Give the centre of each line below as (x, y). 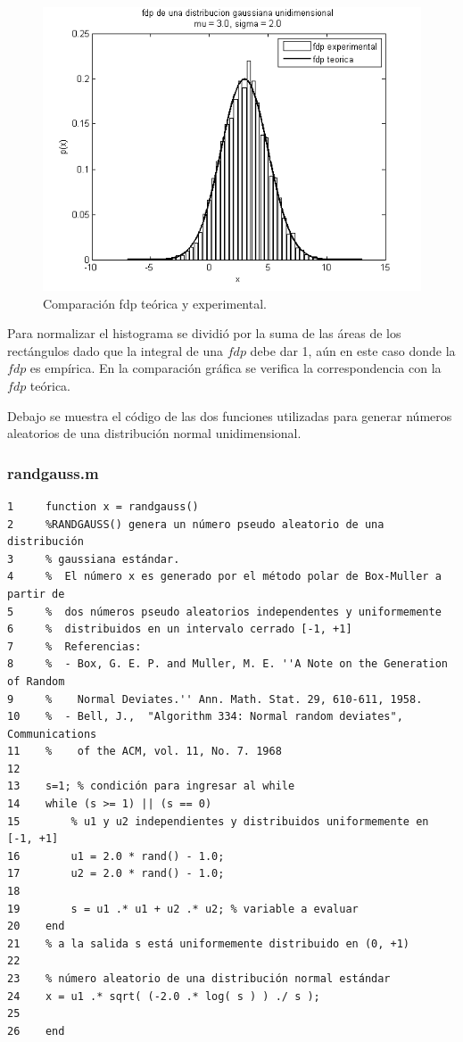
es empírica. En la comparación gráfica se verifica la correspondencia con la (236, 368)
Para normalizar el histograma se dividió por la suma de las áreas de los (204, 333)
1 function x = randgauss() (103, 506)
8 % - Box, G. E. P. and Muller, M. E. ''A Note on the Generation (227, 664)
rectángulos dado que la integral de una (116, 350)
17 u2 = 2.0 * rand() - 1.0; (116, 874)
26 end (36, 1031)
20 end (36, 926)
